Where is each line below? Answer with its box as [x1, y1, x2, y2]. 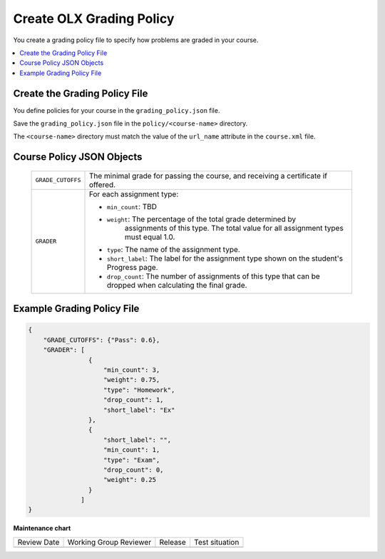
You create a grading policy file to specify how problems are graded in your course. [13, 36, 259, 44]
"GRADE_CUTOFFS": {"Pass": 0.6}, [43, 336, 160, 344]
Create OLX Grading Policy [13, 11, 175, 26]
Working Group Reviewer [67, 537, 152, 547]
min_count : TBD [106, 201, 157, 211]
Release [159, 537, 187, 547]
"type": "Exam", [103, 455, 160, 464]
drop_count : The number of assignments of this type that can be [106, 271, 320, 281]
